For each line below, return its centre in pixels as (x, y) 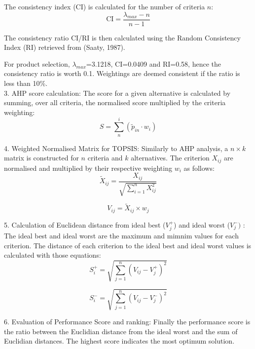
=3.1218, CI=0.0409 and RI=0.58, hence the (153, 63)
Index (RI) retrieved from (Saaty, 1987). (65, 47)
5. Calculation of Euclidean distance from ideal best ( (85, 224)
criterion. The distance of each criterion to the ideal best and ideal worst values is (128, 245)
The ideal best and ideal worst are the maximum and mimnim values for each (121, 236)
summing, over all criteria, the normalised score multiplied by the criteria (115, 102)
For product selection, (37, 63)
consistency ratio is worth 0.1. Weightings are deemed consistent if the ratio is (122, 73)
